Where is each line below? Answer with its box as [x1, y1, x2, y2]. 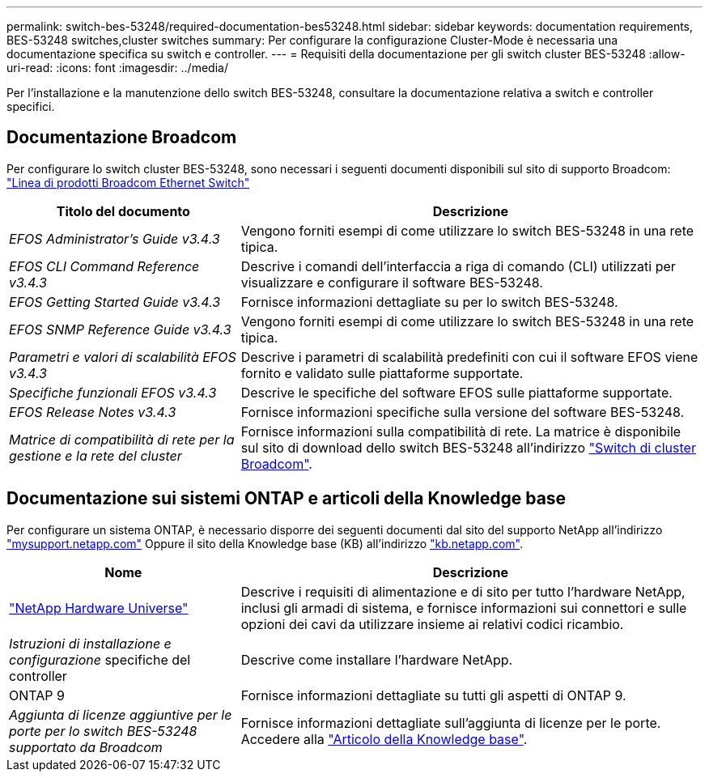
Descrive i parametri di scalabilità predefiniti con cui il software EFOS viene [240, 348, 698, 365]
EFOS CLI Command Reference [9, 257, 200, 274]
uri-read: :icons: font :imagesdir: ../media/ [6, 61, 228, 74]
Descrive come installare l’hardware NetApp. [240, 651, 513, 668]
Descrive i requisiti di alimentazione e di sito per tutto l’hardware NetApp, [240, 583, 686, 600]
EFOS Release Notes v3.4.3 [9, 403, 176, 420]
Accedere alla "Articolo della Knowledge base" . [240, 730, 528, 747]
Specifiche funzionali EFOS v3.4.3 [9, 384, 217, 401]
